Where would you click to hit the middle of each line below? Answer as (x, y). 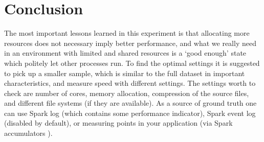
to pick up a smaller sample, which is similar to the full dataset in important (125, 73)
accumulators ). (28, 133)
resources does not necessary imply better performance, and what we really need (130, 43)
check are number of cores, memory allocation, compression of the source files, (127, 93)
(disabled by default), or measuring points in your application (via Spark (118, 123)
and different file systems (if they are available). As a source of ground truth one (130, 103)
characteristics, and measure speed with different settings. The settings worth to (130, 83)
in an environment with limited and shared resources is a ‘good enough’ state (125, 53)
